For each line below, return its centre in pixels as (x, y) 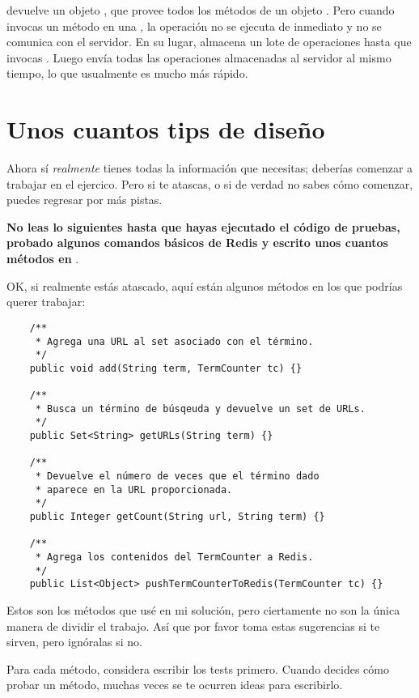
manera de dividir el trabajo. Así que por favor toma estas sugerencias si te (193, 626)
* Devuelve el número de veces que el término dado (177, 477)
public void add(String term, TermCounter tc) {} (166, 368)
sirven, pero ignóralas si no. (74, 642)
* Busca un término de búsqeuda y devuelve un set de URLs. (200, 409)
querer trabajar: (46, 302)
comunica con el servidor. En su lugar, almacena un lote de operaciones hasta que (209, 42)
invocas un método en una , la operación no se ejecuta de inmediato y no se (194, 26)
